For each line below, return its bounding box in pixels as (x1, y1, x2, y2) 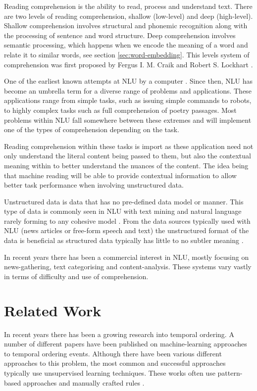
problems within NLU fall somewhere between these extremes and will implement (4, 114, 252, 125)
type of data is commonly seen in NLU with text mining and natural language (4, 206, 242, 216)
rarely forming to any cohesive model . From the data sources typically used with (4, 215, 251, 226)
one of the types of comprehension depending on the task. (4, 124, 179, 135)
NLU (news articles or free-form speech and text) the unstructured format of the (4, 225, 249, 236)
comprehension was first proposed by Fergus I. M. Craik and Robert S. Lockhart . (4, 59, 253, 69)
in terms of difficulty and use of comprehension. (4, 271, 149, 281)
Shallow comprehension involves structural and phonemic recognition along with (4, 20, 248, 31)
